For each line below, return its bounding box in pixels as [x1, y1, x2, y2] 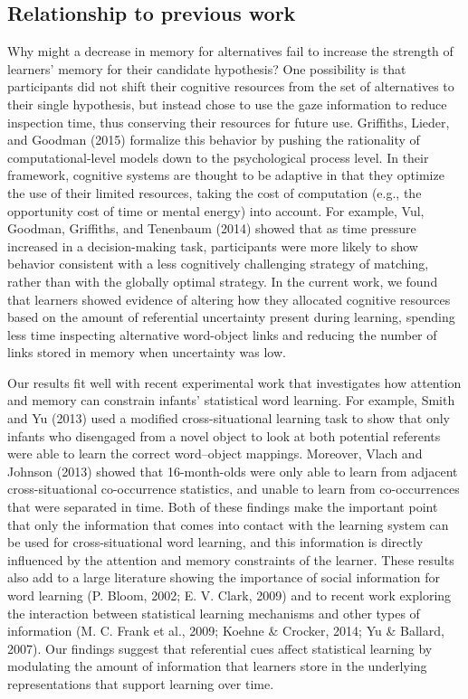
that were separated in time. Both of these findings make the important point [7, 497, 438, 516]
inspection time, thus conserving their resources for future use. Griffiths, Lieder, [7, 112, 450, 131]
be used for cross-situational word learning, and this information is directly [7, 533, 424, 552]
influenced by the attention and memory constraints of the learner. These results [7, 550, 454, 569]
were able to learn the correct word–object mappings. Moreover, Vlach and [7, 444, 423, 463]
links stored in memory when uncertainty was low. [7, 343, 286, 362]
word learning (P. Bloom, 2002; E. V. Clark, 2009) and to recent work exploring [7, 586, 452, 605]
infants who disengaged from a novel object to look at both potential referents [7, 426, 441, 445]
